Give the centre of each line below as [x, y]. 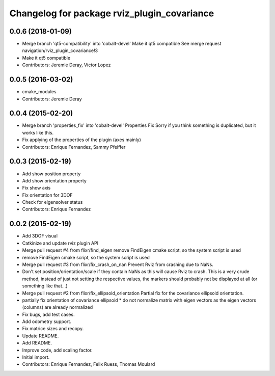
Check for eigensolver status [52, 202]
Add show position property [51, 174]
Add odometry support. [47, 321]
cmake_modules [39, 92]
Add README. [37, 343]
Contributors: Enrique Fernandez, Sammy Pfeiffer [74, 147]
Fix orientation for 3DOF [48, 195]
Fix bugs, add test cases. [48, 314]
